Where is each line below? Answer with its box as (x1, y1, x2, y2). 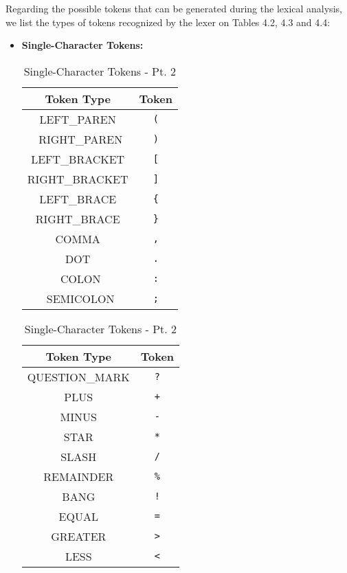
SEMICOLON (46, 290, 115, 306)
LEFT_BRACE (39, 190, 117, 207)
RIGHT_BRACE (35, 210, 120, 227)
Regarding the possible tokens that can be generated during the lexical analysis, (5, 1, 342, 15)
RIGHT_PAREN (38, 131, 123, 147)
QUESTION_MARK (27, 368, 130, 385)
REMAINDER (43, 468, 114, 484)
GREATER (51, 528, 107, 544)
